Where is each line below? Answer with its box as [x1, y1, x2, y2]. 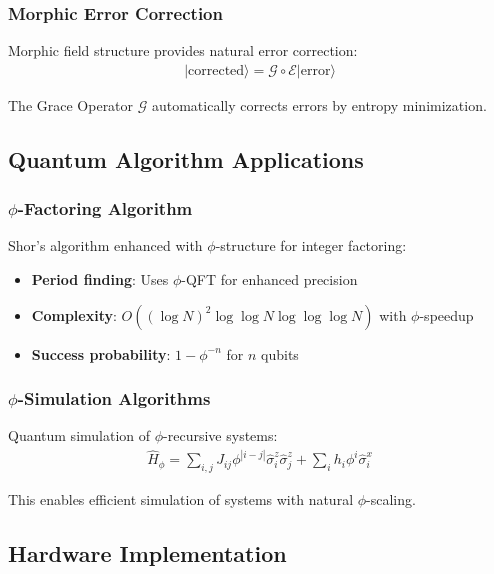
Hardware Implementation [8, 538, 287, 569]
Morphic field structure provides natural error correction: [8, 40, 358, 61]
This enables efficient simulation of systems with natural [8, 489, 354, 510]
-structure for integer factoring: [215, 235, 407, 256]
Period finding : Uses [31, 269, 169, 290]
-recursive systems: [163, 425, 278, 446]
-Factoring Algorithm [17, 196, 193, 221]
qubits [261, 343, 299, 364]
